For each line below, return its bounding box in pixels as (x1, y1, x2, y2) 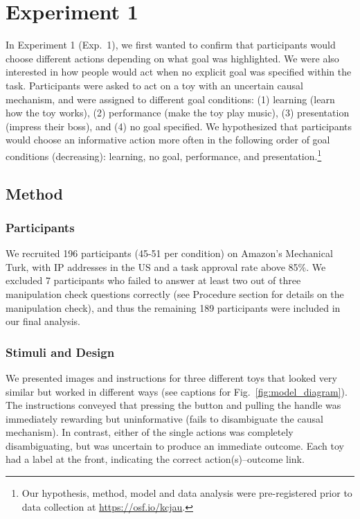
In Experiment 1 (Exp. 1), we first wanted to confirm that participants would (6, 37, 336, 52)
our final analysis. (6, 314, 80, 328)
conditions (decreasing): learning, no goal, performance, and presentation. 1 (6, 146, 322, 163)
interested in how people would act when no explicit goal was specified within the (6, 64, 352, 79)
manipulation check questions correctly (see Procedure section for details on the (6, 286, 344, 301)
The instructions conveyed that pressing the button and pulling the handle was (6, 398, 341, 412)
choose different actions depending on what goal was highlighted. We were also (6, 51, 339, 65)
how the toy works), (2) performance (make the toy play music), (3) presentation (6, 105, 350, 120)
